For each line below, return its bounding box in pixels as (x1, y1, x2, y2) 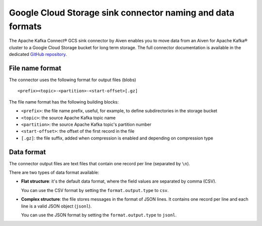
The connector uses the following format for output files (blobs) (9, 77, 136, 83)
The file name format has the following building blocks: (9, 99, 119, 104)
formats (9, 21, 42, 32)
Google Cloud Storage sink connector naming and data (9, 7, 235, 18)
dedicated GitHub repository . (9, 52, 67, 57)
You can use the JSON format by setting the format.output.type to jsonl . (21, 212, 177, 218)
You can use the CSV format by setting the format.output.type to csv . (21, 187, 169, 193)
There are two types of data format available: (9, 170, 99, 175)
